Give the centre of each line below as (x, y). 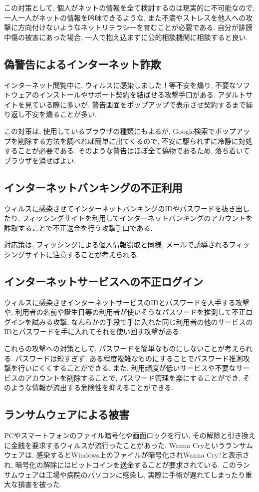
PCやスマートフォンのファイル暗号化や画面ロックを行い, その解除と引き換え (130, 435)
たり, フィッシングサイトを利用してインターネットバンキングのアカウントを (129, 218)
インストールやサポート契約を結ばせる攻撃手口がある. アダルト (142, 95)
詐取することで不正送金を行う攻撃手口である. (78, 228)
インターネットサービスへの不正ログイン (104, 281)
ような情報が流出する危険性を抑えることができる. (92, 387)
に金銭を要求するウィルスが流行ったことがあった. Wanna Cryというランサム (129, 445)
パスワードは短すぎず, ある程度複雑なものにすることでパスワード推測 (129, 358)
